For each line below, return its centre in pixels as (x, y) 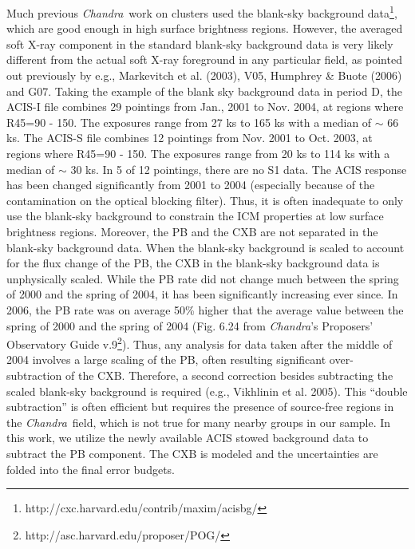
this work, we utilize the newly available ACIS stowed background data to (188, 438)
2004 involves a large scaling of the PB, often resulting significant (166, 359)
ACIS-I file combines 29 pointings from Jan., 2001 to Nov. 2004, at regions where (205, 107)
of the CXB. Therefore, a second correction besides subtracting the (229, 375)
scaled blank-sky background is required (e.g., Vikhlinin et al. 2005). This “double (207, 391)
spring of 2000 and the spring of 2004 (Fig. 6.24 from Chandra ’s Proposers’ (190, 325)
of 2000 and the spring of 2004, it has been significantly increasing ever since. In (202, 294)
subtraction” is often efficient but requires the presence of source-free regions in (200, 407)
